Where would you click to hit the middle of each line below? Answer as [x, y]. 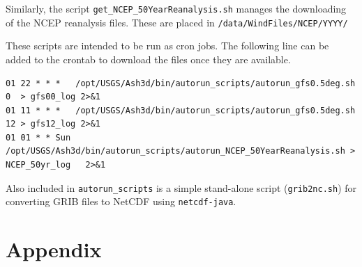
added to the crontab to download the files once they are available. [148, 59]
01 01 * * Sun [38, 137]
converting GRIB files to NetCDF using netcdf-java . [121, 201]
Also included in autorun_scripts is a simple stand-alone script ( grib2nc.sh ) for [181, 187]
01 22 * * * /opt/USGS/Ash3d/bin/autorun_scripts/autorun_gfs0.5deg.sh [181, 83]
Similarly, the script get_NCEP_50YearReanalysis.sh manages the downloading [176, 8]
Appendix [54, 249]
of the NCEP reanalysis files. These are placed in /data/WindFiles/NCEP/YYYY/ [177, 22]
